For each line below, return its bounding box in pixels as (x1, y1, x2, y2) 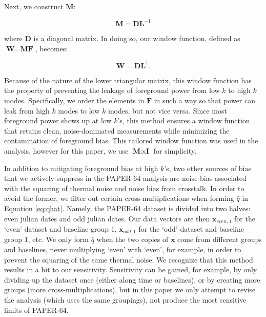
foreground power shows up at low (4, 115, 112, 126)
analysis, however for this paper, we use (4, 145, 129, 156)
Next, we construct (4, 1, 64, 11)
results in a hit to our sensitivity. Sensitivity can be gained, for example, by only (4, 264, 257, 275)
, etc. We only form (28, 234, 89, 245)
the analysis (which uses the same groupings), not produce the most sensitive (4, 294, 247, 305)
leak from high (4, 105, 50, 116)
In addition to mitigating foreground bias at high (4, 162, 158, 173)
